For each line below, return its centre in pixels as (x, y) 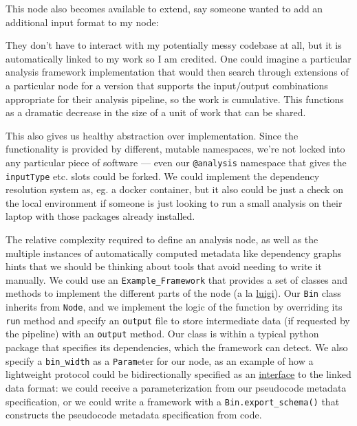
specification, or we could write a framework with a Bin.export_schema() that (173, 401)
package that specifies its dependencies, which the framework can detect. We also (177, 347)
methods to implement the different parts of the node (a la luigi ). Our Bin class (173, 293)
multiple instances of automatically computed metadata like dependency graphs (174, 253)
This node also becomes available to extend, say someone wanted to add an (164, 8)
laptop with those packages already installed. (100, 216)
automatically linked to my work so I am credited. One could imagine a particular (178, 58)
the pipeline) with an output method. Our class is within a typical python (162, 334)
